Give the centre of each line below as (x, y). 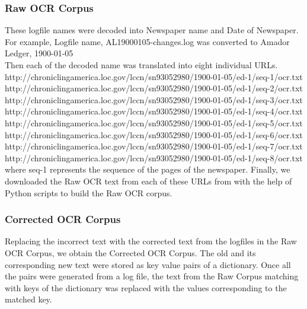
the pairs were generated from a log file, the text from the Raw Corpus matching (152, 276)
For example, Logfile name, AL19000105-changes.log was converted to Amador (147, 41)
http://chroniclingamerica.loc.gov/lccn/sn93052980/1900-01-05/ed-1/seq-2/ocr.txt (154, 88)
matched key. (28, 299)
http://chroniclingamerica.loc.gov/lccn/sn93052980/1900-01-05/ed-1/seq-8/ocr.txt (154, 157)
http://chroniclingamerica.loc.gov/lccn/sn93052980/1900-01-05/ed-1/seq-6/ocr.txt (154, 134)
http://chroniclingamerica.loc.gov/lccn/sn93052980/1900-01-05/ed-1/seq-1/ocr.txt (154, 76)
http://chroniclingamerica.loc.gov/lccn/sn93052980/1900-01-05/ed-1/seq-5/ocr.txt (154, 122)
